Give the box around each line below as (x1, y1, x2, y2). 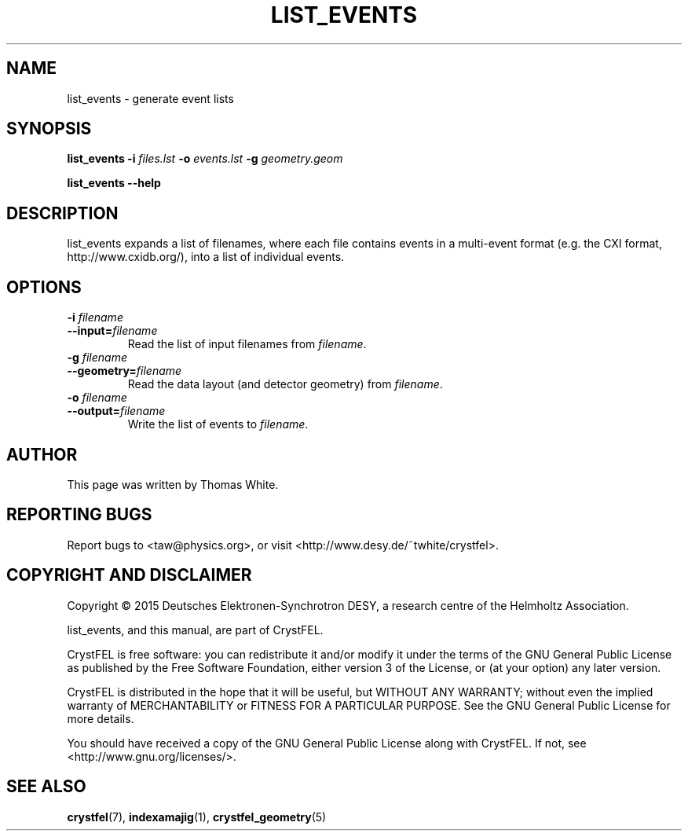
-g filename (67, 351, 127, 365)
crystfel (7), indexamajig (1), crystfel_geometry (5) (67, 809, 327, 824)
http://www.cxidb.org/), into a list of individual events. (67, 250, 345, 264)
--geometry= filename (67, 364, 182, 378)
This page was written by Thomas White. (67, 477, 279, 491)
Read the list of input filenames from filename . (127, 337, 367, 351)
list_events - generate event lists (67, 91, 234, 105)
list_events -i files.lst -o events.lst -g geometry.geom (67, 152, 343, 166)
